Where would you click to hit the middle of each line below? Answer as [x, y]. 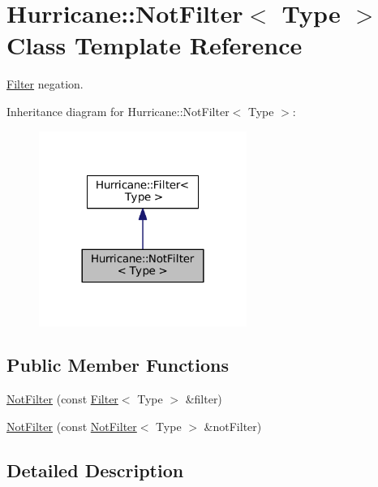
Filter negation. [45, 84]
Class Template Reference [155, 45]
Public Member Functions [118, 365]
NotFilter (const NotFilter [72, 426]
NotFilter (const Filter [62, 399]
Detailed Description [95, 470]
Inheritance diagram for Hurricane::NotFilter [118, 111]
